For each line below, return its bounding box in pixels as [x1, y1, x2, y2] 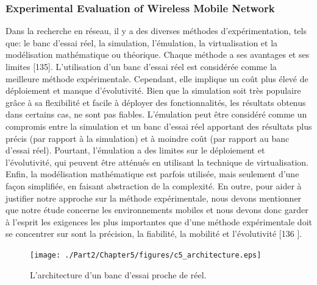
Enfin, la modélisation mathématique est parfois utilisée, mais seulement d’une [5, 167, 299, 180]
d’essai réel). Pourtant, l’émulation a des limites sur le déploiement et [5, 144, 265, 157]
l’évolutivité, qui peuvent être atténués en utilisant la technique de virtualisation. [5, 155, 308, 168]
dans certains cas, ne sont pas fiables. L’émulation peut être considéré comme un [5, 108, 307, 121]
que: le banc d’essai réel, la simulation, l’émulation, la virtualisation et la [5, 36, 278, 49]
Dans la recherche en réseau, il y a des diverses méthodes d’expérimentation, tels [5, 24, 307, 37]
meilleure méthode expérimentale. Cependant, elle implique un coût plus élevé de [5, 72, 308, 85]
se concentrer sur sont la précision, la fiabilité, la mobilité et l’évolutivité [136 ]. [5, 227, 302, 240]
